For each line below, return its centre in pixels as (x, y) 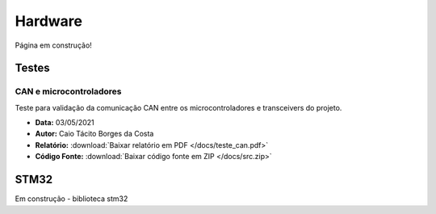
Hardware (48, 21)
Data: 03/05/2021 (65, 123)
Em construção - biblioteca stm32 (71, 199)
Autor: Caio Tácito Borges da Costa (94, 134)
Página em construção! (53, 45)
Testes (32, 68)
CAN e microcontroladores (68, 91)
